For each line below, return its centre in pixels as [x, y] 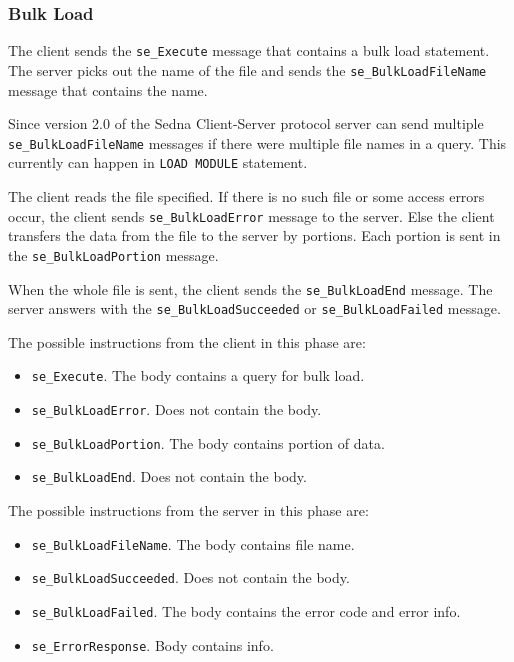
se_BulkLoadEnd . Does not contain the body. [169, 476]
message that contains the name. [108, 89]
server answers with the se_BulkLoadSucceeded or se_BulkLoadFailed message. [254, 308]
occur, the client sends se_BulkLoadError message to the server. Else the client [251, 215]
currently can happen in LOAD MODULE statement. [158, 162]
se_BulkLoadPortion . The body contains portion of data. [208, 442]
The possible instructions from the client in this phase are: [187, 341]
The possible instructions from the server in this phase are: [188, 510]
